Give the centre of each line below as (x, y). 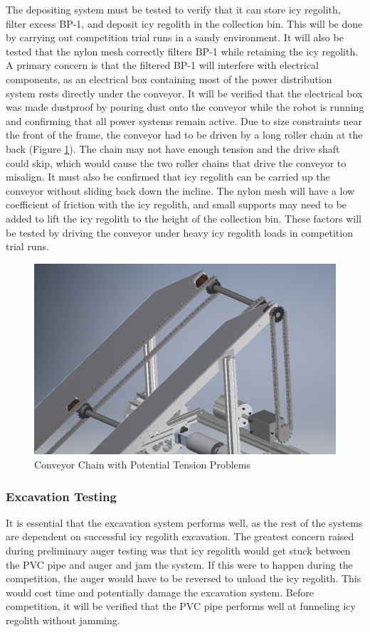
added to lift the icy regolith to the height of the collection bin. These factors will (184, 218)
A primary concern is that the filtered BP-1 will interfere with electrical (162, 65)
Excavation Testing (61, 496)
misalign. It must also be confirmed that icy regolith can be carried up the (168, 177)
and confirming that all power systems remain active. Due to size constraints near (184, 120)
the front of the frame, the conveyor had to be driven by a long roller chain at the (184, 135)
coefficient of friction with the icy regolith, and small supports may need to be (176, 204)
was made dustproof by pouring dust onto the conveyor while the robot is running (185, 107)
